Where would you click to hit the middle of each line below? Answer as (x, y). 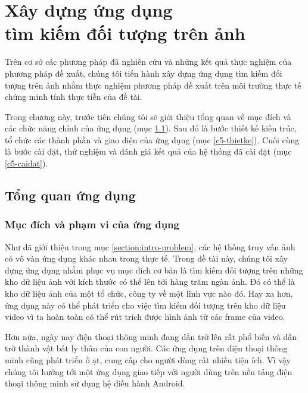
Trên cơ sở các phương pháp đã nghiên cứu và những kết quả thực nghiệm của (148, 62)
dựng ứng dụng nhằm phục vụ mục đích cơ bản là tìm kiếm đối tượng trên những (154, 270)
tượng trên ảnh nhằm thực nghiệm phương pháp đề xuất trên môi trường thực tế (153, 85)
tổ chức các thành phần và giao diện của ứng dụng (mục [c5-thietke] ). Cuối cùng (152, 139)
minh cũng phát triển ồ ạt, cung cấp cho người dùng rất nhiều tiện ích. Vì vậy (148, 360)
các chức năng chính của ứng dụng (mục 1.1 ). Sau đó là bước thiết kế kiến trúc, (151, 128)
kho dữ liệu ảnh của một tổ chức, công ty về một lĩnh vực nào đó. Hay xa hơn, (149, 293)
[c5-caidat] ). (27, 163)
